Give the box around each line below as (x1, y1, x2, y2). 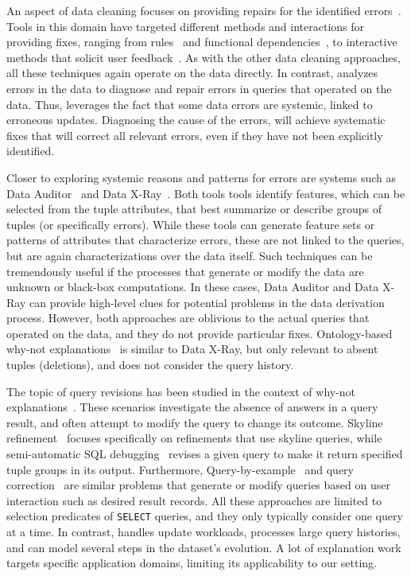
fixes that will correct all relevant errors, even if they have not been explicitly (6, 126, 383, 143)
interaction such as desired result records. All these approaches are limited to (6, 492, 382, 508)
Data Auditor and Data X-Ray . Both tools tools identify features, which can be (6, 185, 405, 201)
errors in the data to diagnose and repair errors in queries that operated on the (6, 80, 392, 96)
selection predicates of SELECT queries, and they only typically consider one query (6, 508, 403, 524)
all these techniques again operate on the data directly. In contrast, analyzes (6, 64, 378, 81)
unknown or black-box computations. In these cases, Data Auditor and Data (6, 278, 379, 295)
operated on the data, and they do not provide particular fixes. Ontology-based (6, 325, 393, 341)
